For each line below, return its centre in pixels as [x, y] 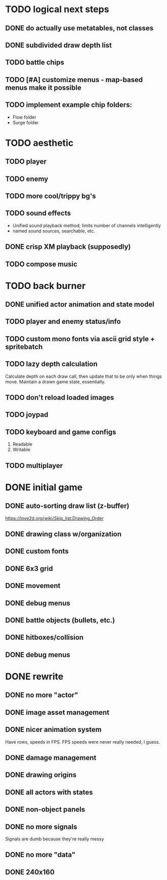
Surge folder [26, 122]
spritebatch [24, 346]
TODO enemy [27, 179]
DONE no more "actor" [42, 695]
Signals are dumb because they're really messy [55, 839]
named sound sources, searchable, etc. [54, 231]
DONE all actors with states [49, 792]
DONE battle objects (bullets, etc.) [60, 620]
